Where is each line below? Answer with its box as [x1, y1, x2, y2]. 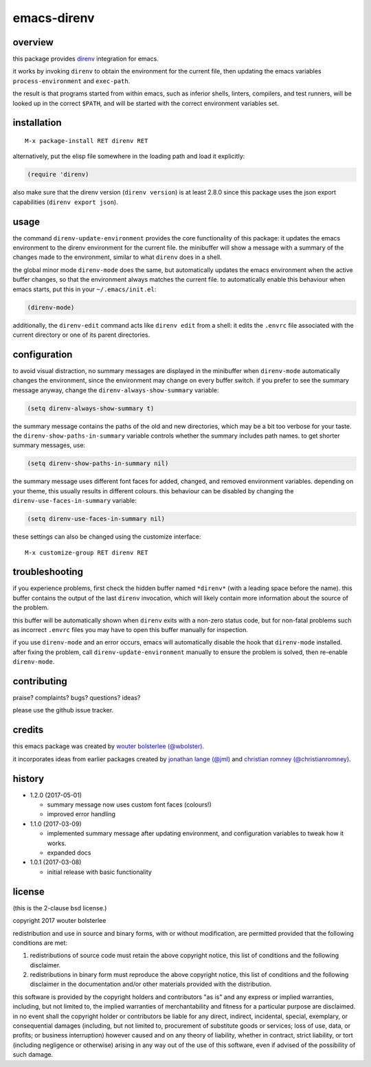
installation [12, 117, 62, 128]
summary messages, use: [12, 441, 86, 449]
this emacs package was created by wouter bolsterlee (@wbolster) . [12, 742, 205, 750]
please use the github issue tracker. [12, 706, 114, 715]
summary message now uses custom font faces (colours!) [47, 800, 212, 809]
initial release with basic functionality [47, 868, 153, 876]
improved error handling [47, 810, 116, 818]
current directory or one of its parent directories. [12, 330, 150, 339]
